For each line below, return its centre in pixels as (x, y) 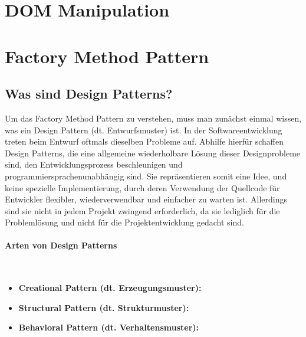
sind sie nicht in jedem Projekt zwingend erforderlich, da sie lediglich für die (142, 210)
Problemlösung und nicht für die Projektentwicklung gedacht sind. (124, 222)
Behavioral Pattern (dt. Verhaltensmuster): (109, 327)
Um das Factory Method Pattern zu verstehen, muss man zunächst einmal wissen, (153, 118)
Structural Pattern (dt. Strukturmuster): (104, 307)
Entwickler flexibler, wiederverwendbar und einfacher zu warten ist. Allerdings (146, 199)
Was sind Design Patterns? (89, 94)
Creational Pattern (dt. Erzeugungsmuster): (110, 288)
